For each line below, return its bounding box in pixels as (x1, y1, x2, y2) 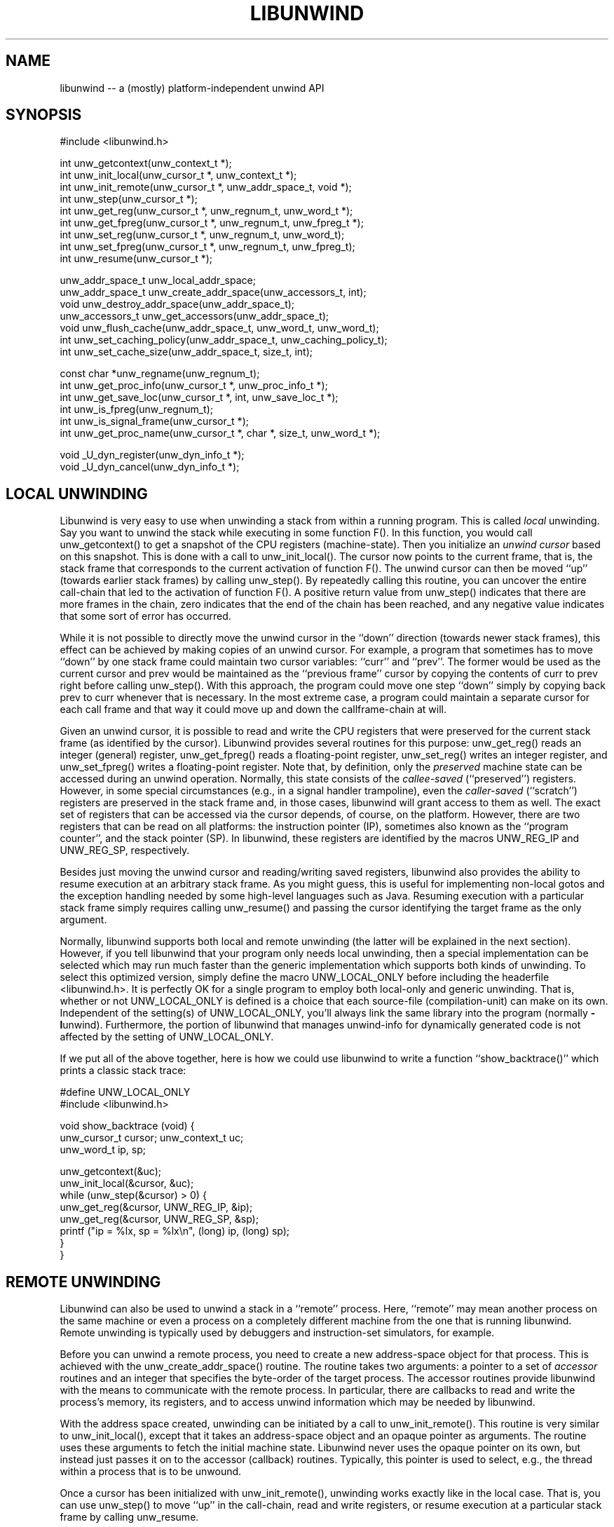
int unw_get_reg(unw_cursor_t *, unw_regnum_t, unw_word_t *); (60, 205, 353, 217)
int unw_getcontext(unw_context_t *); (60, 157, 232, 170)
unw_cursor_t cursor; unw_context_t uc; (60, 1132, 244, 1144)
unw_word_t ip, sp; (60, 1143, 146, 1156)
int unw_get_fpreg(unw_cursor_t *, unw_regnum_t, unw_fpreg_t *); (60, 217, 364, 229)
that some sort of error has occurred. (60, 610, 231, 623)
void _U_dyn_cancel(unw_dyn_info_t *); (60, 461, 240, 473)
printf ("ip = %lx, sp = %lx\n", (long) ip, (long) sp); (60, 1225, 290, 1237)
